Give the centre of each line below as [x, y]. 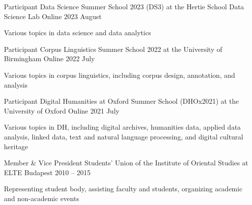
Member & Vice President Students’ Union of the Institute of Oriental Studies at [126, 163]
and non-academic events [42, 198]
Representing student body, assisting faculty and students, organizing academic [123, 189]
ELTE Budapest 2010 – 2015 [47, 172]
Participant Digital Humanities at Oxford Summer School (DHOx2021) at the [122, 101]
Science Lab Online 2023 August [53, 16]
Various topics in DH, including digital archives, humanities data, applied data [123, 127]
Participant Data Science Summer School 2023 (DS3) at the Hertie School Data [124, 6]
